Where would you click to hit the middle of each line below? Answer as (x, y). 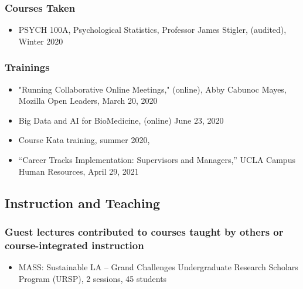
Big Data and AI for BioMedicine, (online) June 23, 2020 (121, 120)
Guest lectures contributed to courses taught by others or (144, 231)
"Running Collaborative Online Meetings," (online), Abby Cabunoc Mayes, (152, 89)
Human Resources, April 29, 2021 (79, 171)
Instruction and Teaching (83, 203)
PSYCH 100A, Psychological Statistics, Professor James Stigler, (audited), (152, 30)
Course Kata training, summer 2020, (84, 140)
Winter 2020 (41, 41)
